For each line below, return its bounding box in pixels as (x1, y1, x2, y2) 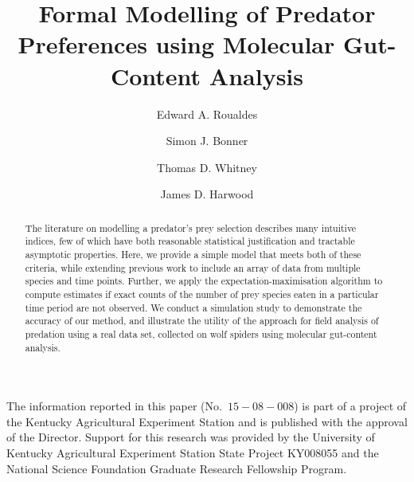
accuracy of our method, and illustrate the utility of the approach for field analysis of (25, 314, 379, 327)
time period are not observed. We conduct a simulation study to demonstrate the (25, 300, 362, 314)
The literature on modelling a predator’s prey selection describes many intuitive (25, 221, 357, 234)
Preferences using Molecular (18, 28, 335, 61)
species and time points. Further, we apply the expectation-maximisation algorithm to (25, 274, 383, 288)
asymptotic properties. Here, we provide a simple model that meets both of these (25, 247, 361, 261)
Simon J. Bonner (166, 132, 248, 149)
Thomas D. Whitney (157, 159, 257, 175)
